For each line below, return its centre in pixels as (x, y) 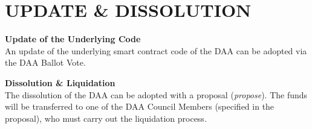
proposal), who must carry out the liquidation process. (106, 118)
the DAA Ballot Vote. (45, 62)
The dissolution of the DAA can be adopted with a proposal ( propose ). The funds (156, 94)
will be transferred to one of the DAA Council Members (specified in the (140, 106)
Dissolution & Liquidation (60, 82)
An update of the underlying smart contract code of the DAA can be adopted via (156, 50)
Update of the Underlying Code (73, 39)
